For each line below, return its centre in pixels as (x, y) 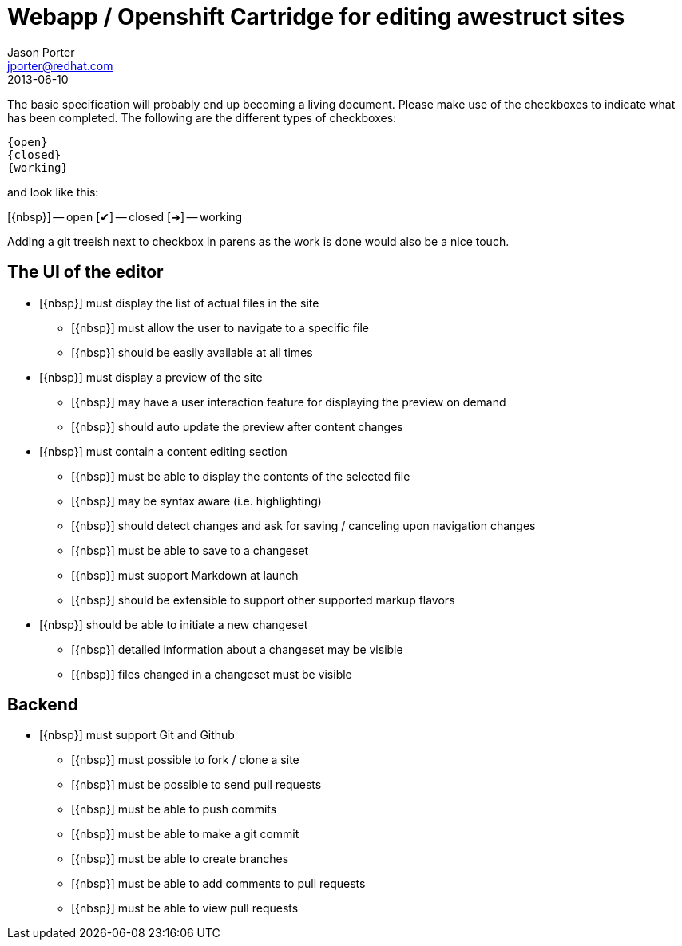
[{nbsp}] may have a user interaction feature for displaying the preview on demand (289, 402)
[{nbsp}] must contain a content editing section (163, 451)
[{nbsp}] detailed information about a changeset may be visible (237, 649)
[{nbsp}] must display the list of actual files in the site (179, 303)
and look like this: (53, 192)
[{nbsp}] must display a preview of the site (151, 377)
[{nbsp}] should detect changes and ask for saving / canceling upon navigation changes (303, 525)
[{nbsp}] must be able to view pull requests (185, 908)
